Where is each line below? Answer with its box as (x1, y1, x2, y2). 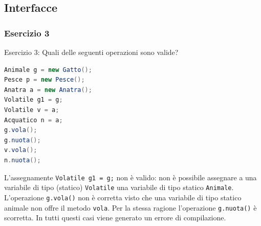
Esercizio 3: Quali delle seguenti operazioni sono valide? (4, 47, 179, 57)
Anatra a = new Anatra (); (4, 86, 92, 93)
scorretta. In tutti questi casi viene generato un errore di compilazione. (4, 212, 226, 223)
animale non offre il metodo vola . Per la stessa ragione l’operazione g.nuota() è (4, 202, 257, 213)
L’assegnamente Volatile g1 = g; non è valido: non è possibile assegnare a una (4, 172, 257, 182)
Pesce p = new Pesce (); (4, 76, 85, 84)
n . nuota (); (4, 156, 41, 164)
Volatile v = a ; (4, 106, 59, 114)
